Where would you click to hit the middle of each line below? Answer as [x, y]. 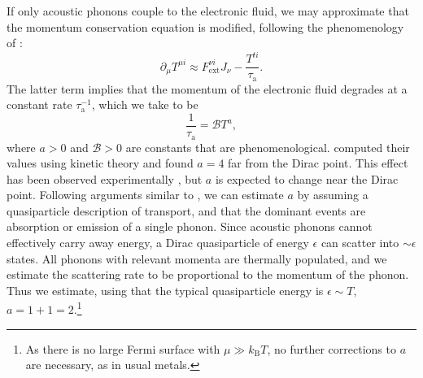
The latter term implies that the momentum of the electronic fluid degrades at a [207, 88]
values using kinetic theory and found [100, 163]
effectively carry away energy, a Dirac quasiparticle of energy [158, 243]
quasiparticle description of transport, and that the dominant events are [186, 210]
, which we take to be [145, 104]
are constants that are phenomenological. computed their [268, 147]
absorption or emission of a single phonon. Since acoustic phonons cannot [190, 226]
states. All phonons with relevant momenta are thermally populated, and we [197, 258]
